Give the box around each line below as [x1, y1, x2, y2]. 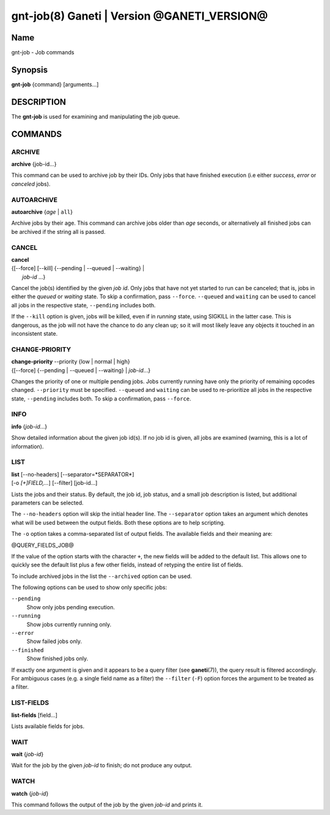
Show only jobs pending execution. [26, 603, 116, 610]
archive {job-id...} [11, 160, 57, 168]
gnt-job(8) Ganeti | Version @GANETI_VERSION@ [11, 9, 268, 23]
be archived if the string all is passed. [11, 228, 106, 235]
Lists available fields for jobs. [11, 723, 85, 730]
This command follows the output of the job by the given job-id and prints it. [11, 801, 203, 808]
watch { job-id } [11, 790, 49, 797]
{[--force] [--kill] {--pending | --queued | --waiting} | [11, 265, 145, 272]
